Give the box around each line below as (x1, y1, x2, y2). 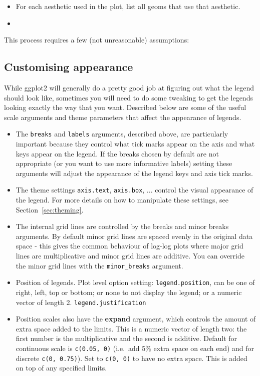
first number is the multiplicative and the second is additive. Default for (16, 333, 237, 343)
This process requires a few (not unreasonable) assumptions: (4, 34, 189, 45)
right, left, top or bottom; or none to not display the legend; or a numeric (16, 286, 242, 297)
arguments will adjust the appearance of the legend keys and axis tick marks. (16, 167, 253, 178)
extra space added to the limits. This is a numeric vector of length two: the (16, 323, 247, 333)
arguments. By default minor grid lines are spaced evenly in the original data (16, 230, 253, 241)
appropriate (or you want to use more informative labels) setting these (16, 158, 232, 168)
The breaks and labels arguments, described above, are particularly (16, 128, 228, 139)
